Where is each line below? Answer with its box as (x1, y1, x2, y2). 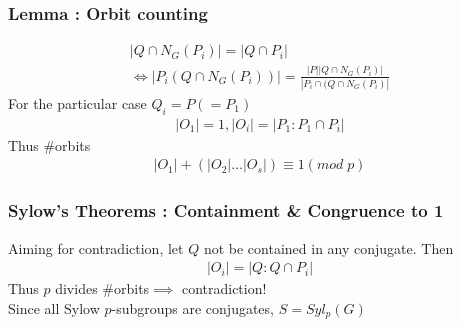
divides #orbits (55, 278, 150, 299)
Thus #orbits (8, 134, 91, 155)
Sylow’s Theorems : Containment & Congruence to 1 (8, 198, 444, 223)
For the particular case (8, 92, 147, 113)
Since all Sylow (8, 297, 100, 318)
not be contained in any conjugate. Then (203, 237, 454, 258)
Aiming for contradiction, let (8, 237, 184, 258)
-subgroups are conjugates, (111, 297, 274, 318)
